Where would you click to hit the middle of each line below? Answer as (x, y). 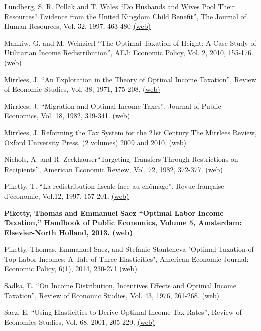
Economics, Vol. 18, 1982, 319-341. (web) (67, 116)
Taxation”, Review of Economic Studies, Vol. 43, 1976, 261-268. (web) (112, 295)
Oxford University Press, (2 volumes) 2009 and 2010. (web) (95, 142)
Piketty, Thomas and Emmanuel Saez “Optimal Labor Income (114, 212)
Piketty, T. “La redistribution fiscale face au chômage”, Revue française (114, 186)
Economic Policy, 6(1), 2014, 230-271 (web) (71, 269)
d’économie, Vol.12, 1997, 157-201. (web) (67, 195)
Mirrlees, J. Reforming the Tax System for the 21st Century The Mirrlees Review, (130, 132)
